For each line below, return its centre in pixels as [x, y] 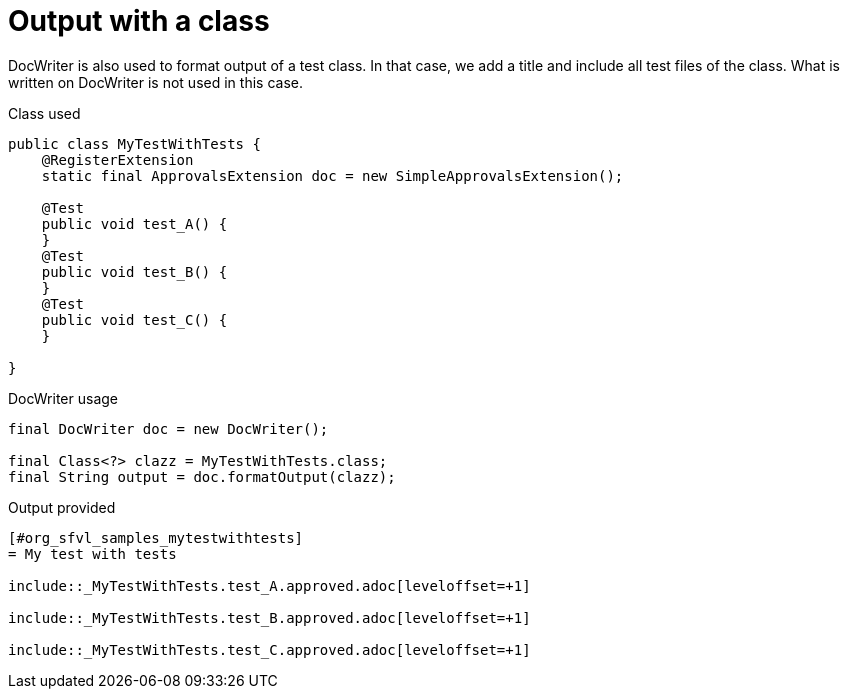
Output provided [62, 507]
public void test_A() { [134, 223]
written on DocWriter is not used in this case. [155, 82]
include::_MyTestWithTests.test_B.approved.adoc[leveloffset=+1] [269, 617]
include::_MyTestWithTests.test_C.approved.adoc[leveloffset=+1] [269, 649]
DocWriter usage [63, 398]
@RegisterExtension [117, 159]
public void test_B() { [134, 271]
